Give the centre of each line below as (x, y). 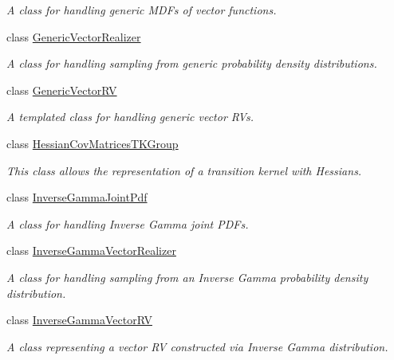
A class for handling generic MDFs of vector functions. (142, 10)
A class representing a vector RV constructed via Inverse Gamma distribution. (197, 346)
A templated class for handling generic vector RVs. (130, 117)
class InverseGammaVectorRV (79, 320)
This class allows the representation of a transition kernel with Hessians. (184, 170)
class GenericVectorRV (62, 90)
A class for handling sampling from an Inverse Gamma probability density (187, 277)
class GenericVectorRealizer (74, 36)
